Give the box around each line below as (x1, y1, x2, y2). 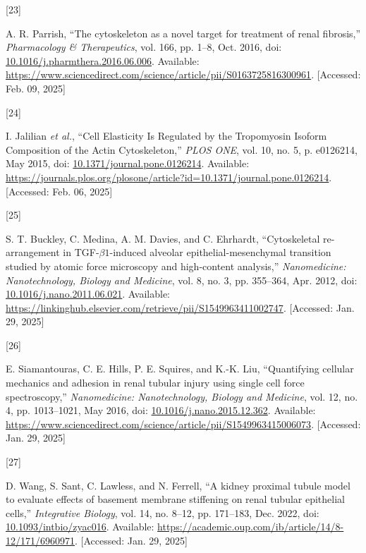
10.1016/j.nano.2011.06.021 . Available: (6, 286, 170, 301)
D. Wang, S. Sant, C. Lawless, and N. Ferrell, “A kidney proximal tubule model (6, 478, 350, 492)
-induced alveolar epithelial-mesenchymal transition (109, 245, 331, 260)
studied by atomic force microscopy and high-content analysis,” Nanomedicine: (6, 258, 346, 273)
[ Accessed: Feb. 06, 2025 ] (6, 183, 113, 198)
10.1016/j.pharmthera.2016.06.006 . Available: (6, 53, 200, 68)
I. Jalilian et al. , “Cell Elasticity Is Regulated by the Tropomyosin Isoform (6, 128, 327, 143)
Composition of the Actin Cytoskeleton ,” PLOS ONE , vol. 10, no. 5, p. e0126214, (6, 142, 358, 157)
